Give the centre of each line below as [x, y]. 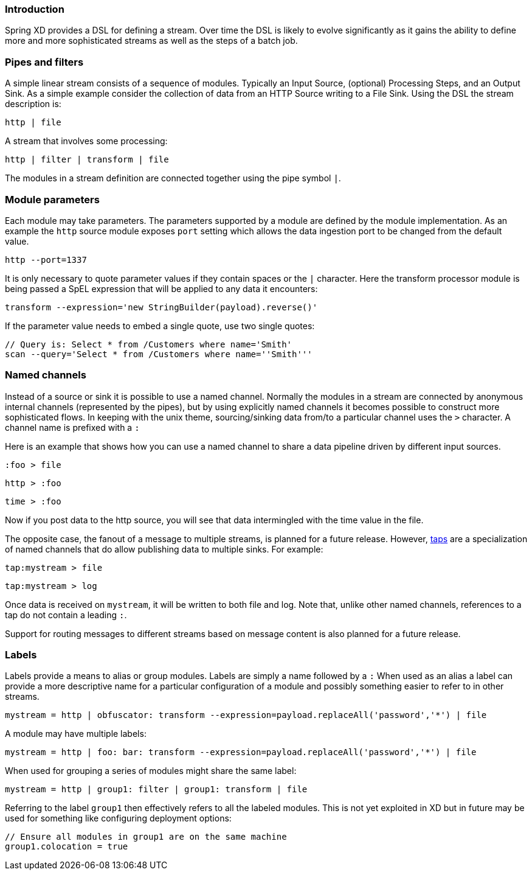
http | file [33, 123]
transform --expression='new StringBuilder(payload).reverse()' [161, 307]
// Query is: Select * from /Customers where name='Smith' [149, 344]
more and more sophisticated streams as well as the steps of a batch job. [151, 41]
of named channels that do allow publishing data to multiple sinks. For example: [164, 549]
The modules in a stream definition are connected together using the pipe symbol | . [173, 178]
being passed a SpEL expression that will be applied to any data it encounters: [161, 288]
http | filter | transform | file [87, 160]
